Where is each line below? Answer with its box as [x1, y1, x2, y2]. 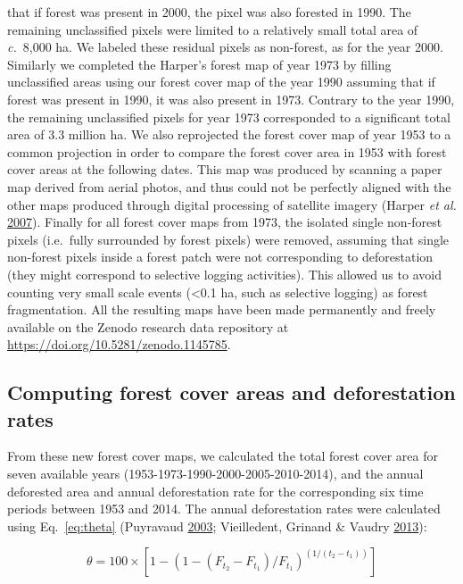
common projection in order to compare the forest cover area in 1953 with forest [7, 142, 447, 161]
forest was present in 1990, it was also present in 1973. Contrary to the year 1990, [7, 89, 455, 108]
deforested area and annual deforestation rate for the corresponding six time [7, 481, 424, 500]
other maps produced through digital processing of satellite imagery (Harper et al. [7, 195, 457, 213]
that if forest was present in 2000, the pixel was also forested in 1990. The [7, 3, 411, 21]
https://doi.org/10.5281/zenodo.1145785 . [7, 335, 231, 354]
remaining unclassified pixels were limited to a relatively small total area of [7, 20, 418, 38]
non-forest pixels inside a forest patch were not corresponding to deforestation [7, 247, 434, 266]
